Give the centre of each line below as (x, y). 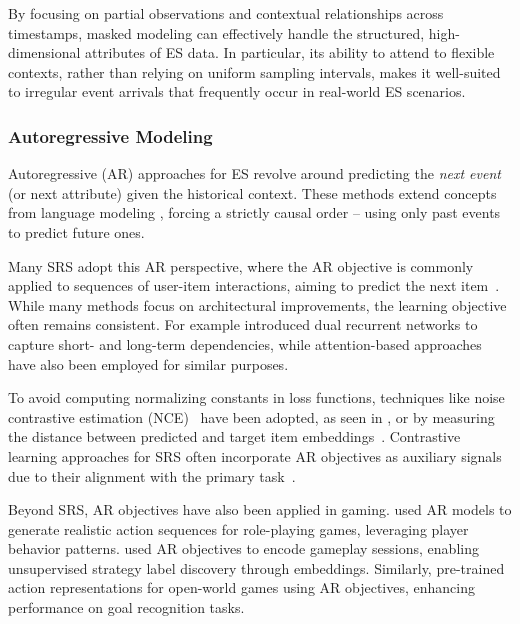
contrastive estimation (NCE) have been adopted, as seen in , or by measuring (251, 416)
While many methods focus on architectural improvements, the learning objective (257, 304)
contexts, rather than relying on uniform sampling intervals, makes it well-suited (254, 71)
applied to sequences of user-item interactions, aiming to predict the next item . (254, 285)
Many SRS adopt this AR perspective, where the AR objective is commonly (241, 265)
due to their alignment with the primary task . (152, 475)
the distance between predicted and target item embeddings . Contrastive (234, 436)
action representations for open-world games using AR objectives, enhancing (242, 587)
